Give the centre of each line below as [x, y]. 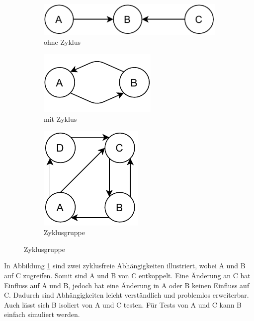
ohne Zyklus [62, 41]
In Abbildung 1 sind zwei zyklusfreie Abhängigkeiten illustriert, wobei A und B [125, 266]
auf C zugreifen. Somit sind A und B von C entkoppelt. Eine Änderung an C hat [127, 276]
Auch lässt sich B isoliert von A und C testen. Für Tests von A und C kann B [123, 304]
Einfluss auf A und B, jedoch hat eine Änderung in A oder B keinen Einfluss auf [127, 285]
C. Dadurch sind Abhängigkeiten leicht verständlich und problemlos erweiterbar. [127, 295]
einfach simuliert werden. [42, 314]
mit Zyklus [60, 119]
